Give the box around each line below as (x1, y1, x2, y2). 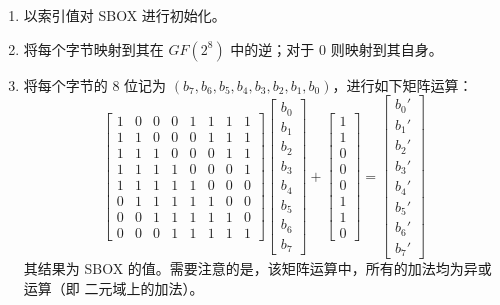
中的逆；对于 (230, 38, 315, 59)
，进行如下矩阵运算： (332, 74, 473, 95)
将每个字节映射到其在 (23, 38, 164, 59)
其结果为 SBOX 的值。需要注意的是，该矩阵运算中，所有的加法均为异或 (23, 258, 492, 279)
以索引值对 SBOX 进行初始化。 (23, 5, 226, 25)
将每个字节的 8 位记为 (23, 74, 167, 95)
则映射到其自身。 (330, 38, 443, 59)
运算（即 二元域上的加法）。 (23, 277, 204, 298)
